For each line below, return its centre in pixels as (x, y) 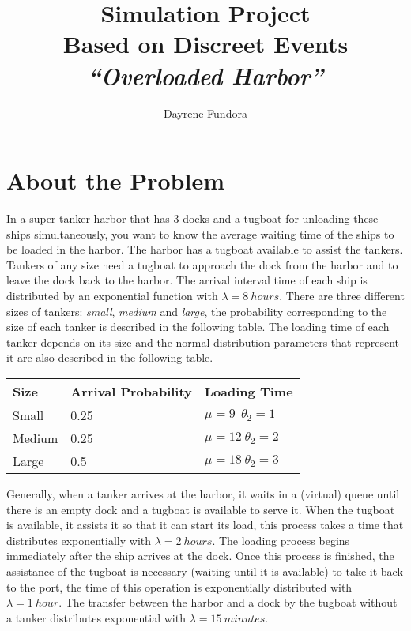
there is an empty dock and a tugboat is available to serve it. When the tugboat (201, 509)
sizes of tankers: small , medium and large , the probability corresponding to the (197, 311)
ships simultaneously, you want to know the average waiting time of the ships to (200, 233)
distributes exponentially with (79, 540)
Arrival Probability (131, 391)
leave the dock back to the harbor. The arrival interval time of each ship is (187, 280)
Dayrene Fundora (205, 113)
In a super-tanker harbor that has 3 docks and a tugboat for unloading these (192, 218)
